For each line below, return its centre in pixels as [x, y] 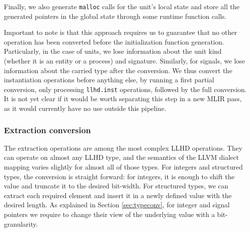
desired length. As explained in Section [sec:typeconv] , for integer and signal [117, 205]
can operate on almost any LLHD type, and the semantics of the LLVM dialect [121, 157]
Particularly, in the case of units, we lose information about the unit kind [113, 51]
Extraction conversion [47, 130]
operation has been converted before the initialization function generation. [114, 41]
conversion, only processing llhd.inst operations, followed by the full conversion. [125, 89]
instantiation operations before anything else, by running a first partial [109, 80]
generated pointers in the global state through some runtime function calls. [115, 16]
